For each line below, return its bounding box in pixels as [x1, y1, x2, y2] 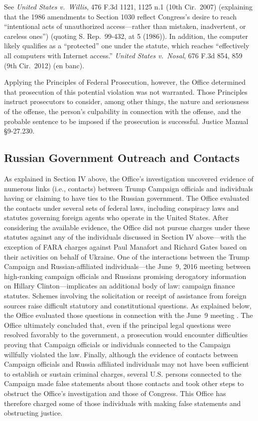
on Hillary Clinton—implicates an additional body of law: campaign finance [4, 281, 235, 291]
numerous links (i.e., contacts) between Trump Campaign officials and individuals [4, 183, 253, 193]
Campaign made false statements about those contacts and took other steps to [4, 378, 244, 389]
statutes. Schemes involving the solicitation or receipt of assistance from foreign [4, 290, 247, 301]
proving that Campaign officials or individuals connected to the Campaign [4, 339, 231, 350]
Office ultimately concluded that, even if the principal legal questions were [4, 319, 231, 330]
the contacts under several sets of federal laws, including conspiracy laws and [4, 202, 239, 213]
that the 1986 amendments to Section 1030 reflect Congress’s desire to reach [4, 11, 237, 21]
